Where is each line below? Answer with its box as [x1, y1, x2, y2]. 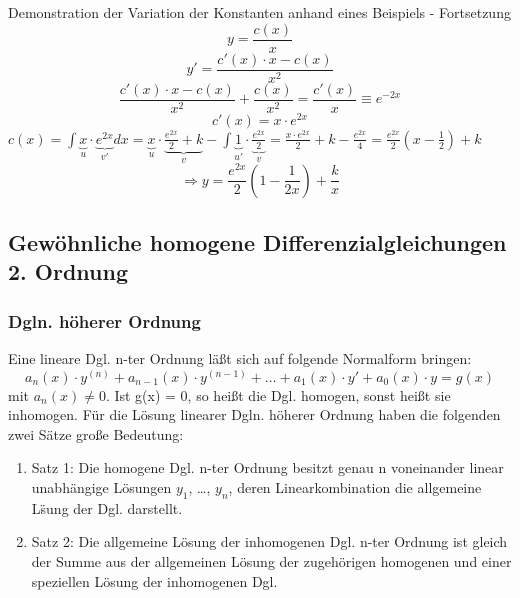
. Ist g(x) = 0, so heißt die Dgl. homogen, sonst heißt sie [105, 384, 451, 405]
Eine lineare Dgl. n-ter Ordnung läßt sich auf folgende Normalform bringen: [8, 348, 472, 369]
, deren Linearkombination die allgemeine [228, 477, 482, 498]
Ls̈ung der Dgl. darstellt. [31, 497, 183, 518]
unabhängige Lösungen [31, 477, 172, 498]
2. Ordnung [8, 256, 128, 287]
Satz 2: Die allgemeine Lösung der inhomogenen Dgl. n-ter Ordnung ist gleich [31, 531, 508, 552]
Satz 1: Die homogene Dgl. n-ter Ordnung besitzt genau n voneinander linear [31, 457, 504, 478]
